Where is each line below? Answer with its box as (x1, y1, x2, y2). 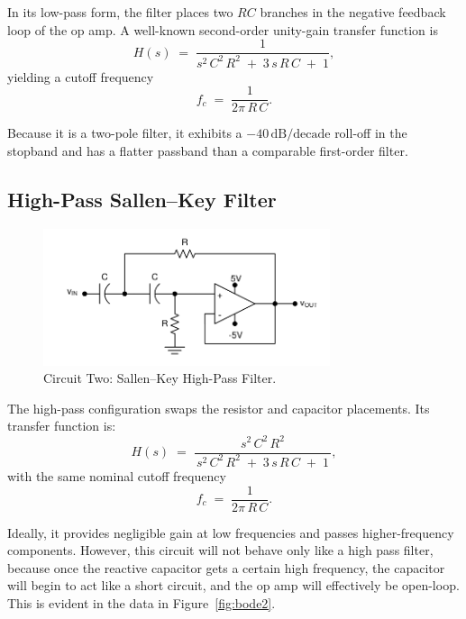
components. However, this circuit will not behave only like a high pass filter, (7, 541, 434, 560)
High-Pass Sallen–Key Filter (7, 185, 277, 213)
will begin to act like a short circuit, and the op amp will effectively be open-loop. (7, 576, 460, 595)
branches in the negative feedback (260, 3, 446, 21)
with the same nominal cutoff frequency (7, 466, 226, 485)
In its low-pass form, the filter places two (7, 3, 233, 21)
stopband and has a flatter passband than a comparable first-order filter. (7, 141, 408, 159)
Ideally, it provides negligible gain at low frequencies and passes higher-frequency (7, 523, 454, 542)
